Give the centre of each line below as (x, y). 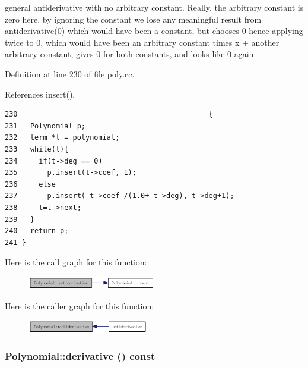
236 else (30, 184)
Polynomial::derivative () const (80, 356)
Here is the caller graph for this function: (80, 305)
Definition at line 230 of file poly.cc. (70, 73)
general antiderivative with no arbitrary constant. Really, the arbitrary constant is (154, 7)
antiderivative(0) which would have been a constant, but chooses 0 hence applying (154, 31)
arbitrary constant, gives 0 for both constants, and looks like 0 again (129, 54)
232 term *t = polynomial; (62, 138)
